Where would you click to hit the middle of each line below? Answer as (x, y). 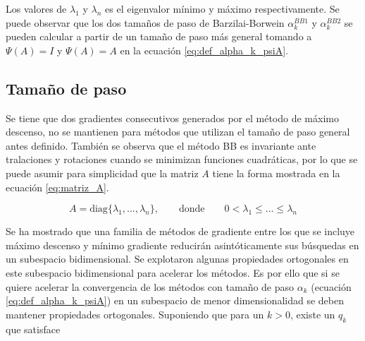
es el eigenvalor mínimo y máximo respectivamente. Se (222, 8)
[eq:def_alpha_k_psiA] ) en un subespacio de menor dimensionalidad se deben (175, 300)
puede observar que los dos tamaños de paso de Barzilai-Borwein (145, 22)
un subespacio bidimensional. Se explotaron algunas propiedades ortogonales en (177, 259)
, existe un (313, 314)
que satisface (33, 329)
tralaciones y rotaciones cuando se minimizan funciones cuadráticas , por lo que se (182, 159)
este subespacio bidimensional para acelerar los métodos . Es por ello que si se (173, 272)
